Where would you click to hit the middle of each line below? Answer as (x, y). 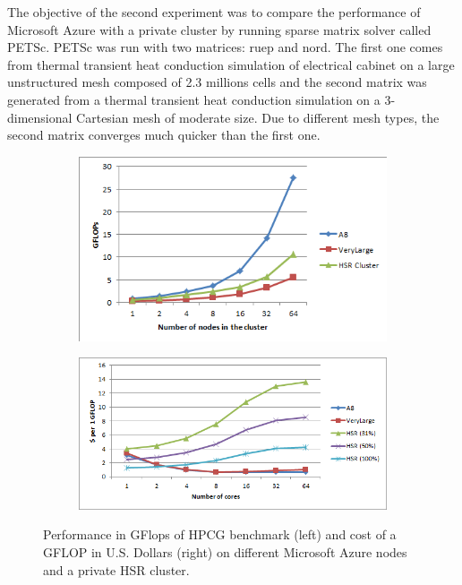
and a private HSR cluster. (116, 569)
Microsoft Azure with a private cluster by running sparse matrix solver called (219, 29)
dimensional (40, 117)
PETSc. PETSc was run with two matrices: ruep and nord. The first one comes (225, 47)
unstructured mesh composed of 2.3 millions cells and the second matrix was (217, 82)
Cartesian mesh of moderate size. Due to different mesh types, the (258, 117)
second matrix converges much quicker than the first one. (164, 135)
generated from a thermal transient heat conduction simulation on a (194, 99)
